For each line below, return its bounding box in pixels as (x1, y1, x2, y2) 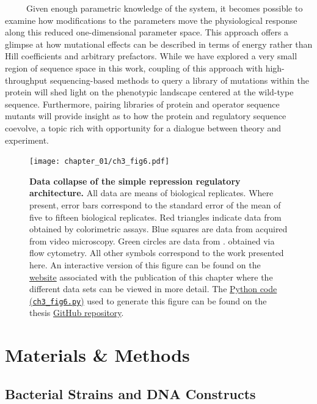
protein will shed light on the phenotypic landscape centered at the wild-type (5, 86, 294, 98)
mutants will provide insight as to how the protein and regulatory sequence (5, 109, 286, 122)
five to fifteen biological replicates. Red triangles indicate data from (29, 210, 282, 223)
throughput (5, 73, 48, 86)
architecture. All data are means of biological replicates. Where (29, 186, 274, 199)
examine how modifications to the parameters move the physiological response (5, 13, 297, 26)
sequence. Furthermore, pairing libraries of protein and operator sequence (5, 97, 280, 110)
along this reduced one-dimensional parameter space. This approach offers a (5, 26, 289, 39)
